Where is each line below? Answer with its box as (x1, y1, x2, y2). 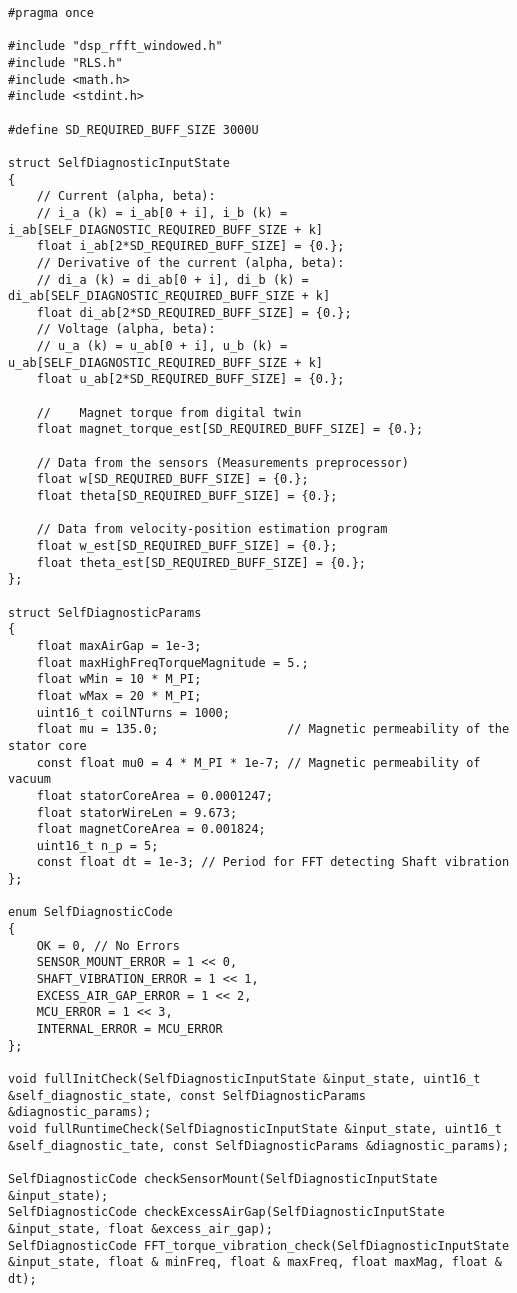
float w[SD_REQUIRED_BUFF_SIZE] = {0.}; (36, 472, 309, 487)
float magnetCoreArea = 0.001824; (36, 822, 266, 837)
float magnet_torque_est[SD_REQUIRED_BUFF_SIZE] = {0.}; (36, 422, 424, 437)
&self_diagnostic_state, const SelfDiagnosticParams (8, 1088, 366, 1103)
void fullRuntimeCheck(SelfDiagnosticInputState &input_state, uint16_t (8, 1121, 502, 1136)
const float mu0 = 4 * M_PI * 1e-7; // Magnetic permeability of (36, 755, 481, 770)
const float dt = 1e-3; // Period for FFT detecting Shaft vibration (36, 855, 510, 870)
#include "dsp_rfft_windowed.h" (8, 39, 223, 54)
